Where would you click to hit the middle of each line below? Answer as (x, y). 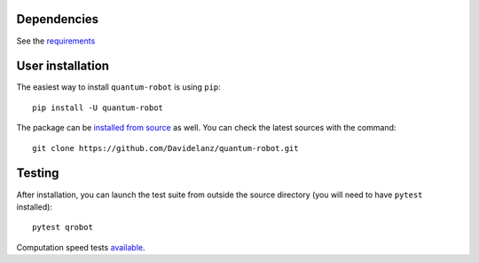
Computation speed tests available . (81, 247)
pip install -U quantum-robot (98, 108)
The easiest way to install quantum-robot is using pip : (118, 87)
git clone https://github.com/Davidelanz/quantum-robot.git (165, 148)
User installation (63, 66)
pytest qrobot (63, 227)
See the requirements (56, 41)
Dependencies (58, 19)
